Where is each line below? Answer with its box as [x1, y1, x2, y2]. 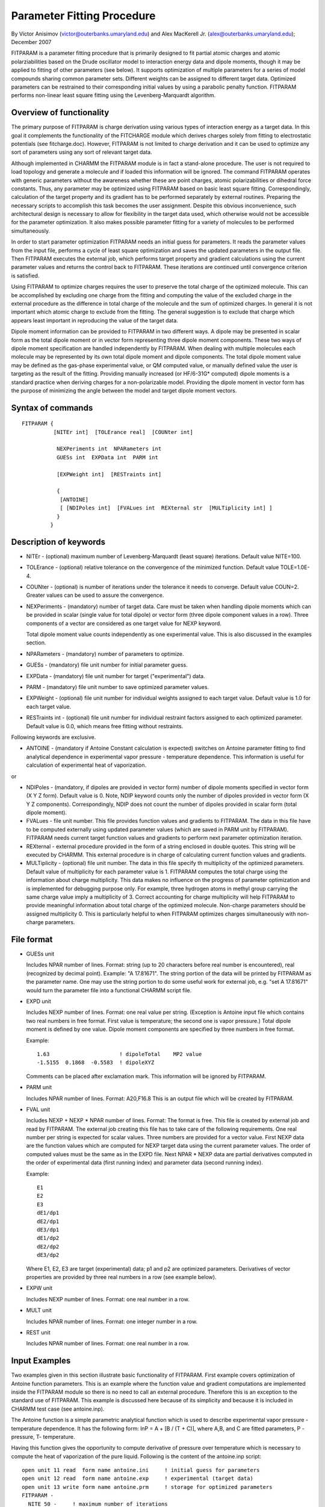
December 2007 [11, 38, 52, 45]
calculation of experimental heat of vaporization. [26, 761, 147, 769]
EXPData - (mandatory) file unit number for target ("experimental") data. [26, 672, 205, 679]
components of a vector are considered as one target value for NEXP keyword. [26, 620, 222, 627]
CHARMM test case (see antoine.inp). [11, 1405, 105, 1412]
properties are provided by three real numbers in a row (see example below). [26, 1273, 217, 1280]
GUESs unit [26, 950, 55, 958]
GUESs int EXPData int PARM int [56, 454, 159, 461]
